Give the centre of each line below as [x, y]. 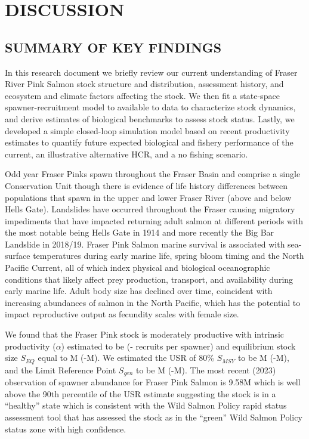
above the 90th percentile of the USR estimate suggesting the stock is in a [140, 393]
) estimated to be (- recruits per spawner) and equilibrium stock [178, 346]
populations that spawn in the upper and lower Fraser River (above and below [148, 197]
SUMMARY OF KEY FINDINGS [113, 47]
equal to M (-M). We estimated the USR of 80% [126, 358]
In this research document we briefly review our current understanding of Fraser [151, 72]
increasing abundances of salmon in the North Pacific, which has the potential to [153, 302]
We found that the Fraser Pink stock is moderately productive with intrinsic [144, 334]
